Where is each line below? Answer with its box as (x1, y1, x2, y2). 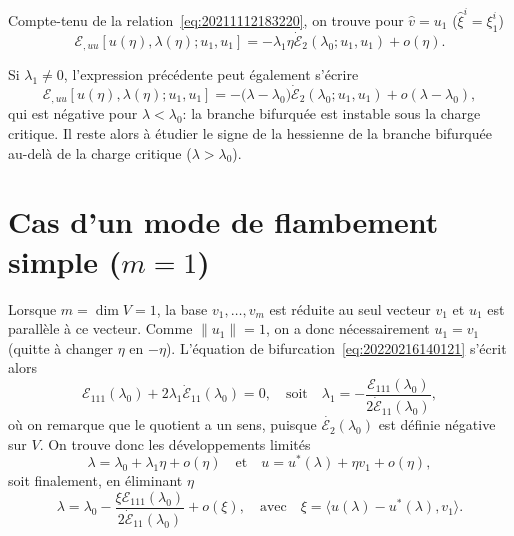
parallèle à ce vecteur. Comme (8, 318, 193, 339)
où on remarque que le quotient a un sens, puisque (8, 414, 317, 435)
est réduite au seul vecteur (269, 298, 431, 319)
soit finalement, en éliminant (8, 470, 183, 491)
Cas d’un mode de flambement (8, 201, 439, 242)
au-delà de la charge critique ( (8, 142, 192, 163)
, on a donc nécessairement (265, 318, 430, 339)
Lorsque (8, 298, 57, 319)
